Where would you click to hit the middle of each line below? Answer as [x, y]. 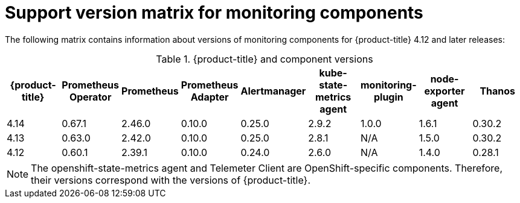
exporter [445, 91]
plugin [388, 97]
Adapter [210, 97]
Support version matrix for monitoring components [214, 13]
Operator [90, 97]
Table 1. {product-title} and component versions [265, 59]
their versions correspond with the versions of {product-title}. [171, 180]
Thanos [498, 91]
